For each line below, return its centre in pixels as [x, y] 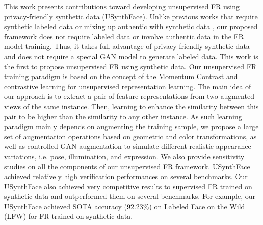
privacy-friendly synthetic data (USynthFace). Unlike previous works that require [131, 16]
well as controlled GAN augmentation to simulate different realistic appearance [128, 146]
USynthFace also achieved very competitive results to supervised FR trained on [128, 186]
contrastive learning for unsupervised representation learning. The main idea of [128, 86]
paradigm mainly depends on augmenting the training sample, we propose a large [131, 126]
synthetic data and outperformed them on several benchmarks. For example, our [130, 196]
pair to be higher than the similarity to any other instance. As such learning [123, 116]
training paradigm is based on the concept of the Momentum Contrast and [121, 76]
